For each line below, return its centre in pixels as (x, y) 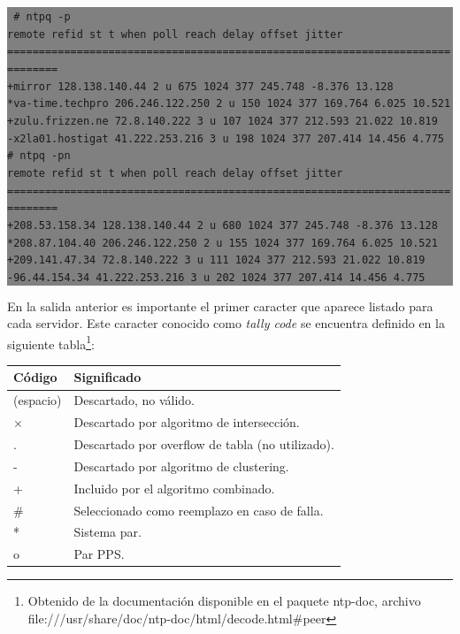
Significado (107, 377)
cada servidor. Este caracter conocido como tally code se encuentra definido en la (226, 323)
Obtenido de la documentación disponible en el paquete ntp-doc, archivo (224, 601)
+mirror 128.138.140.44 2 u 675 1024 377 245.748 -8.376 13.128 (200, 86)
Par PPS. (99, 554)
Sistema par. (107, 532)
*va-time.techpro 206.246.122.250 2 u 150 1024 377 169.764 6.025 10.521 (229, 104)
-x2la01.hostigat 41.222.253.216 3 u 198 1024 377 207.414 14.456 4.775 (226, 138)
